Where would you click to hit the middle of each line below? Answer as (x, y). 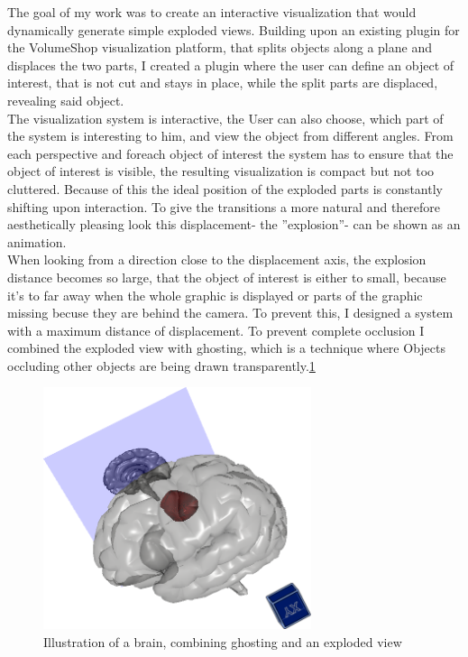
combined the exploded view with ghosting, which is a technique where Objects (226, 348)
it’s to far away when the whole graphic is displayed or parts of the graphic (215, 295)
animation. (37, 241)
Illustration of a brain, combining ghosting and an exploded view (223, 641)
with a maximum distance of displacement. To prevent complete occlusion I (216, 330)
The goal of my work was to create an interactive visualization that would (212, 12)
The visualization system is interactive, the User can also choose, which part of (225, 118)
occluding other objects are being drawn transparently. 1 (161, 365)
